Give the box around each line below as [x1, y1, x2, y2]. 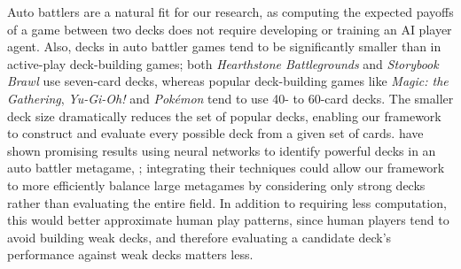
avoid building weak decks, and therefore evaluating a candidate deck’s [7, 227, 392, 246]
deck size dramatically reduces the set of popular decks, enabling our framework [7, 106, 441, 125]
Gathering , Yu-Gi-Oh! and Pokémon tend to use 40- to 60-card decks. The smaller [7, 88, 454, 107]
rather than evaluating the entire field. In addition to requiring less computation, [7, 193, 447, 211]
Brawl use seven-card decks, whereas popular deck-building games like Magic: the [7, 72, 449, 90]
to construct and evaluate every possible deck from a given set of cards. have [7, 124, 424, 142]
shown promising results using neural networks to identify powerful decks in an [7, 141, 436, 159]
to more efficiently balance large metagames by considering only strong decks [7, 175, 426, 194]
